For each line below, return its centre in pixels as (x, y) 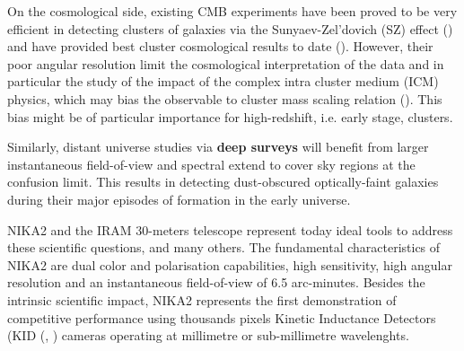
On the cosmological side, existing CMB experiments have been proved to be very (232, 11)
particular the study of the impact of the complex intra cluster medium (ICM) (223, 81)
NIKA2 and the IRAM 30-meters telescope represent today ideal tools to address (230, 229)
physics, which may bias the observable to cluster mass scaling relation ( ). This (225, 98)
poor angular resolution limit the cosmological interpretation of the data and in (226, 63)
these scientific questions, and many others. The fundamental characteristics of (224, 247)
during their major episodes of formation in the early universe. (179, 199)
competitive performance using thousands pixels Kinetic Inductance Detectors (222, 317)
